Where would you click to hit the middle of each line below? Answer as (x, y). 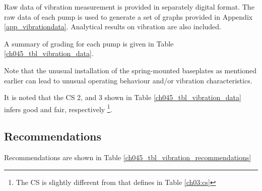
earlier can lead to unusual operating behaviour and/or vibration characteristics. (128, 80)
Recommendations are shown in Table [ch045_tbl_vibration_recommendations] (128, 157)
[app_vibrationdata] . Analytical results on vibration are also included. (113, 27)
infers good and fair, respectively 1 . (58, 108)
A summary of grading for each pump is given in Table (89, 43)
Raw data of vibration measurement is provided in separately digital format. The (129, 7)
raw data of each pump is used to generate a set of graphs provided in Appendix (128, 16)
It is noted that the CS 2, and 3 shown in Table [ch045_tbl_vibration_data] (123, 97)
